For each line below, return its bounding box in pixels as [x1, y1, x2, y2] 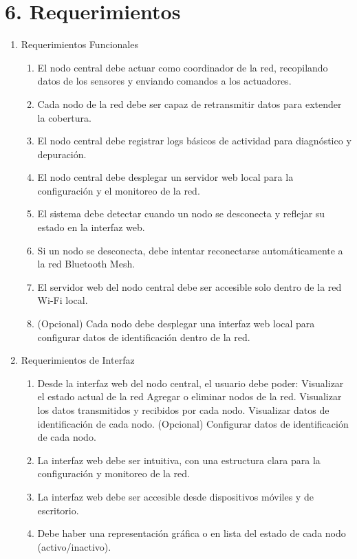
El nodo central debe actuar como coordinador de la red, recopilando [37, 60, 328, 74]
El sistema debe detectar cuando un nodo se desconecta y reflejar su [37, 206, 325, 221]
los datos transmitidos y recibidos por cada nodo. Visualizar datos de [37, 403, 329, 417]
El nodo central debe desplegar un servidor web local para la [37, 170, 294, 184]
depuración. [37, 146, 87, 161]
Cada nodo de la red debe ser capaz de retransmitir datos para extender [37, 96, 342, 111]
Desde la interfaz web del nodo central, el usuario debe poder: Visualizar [37, 375, 344, 390]
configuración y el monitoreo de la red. [37, 183, 200, 197]
